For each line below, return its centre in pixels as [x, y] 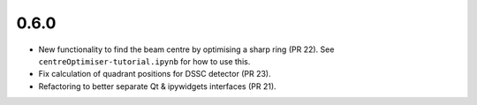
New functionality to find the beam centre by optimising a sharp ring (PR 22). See [186, 49]
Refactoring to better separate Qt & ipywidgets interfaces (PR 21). [158, 86]
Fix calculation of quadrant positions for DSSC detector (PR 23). [155, 74]
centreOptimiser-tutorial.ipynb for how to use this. [144, 61]
